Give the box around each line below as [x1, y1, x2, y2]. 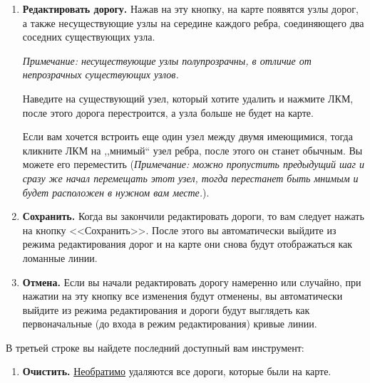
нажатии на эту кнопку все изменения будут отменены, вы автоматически [22, 288, 343, 303]
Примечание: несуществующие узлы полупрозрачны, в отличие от [22, 53, 312, 68]
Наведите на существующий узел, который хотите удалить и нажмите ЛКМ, [22, 90, 354, 105]
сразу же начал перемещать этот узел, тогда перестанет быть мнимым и [22, 170, 359, 185]
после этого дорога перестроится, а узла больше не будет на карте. [22, 105, 314, 120]
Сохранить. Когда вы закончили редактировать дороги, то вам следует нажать [22, 209, 364, 224]
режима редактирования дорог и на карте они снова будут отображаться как [22, 236, 353, 251]
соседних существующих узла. [22, 29, 155, 44]
